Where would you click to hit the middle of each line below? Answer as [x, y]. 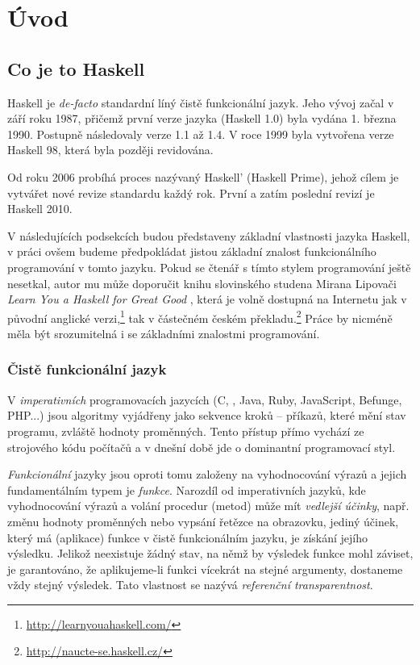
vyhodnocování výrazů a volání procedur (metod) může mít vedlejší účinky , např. [208, 506]
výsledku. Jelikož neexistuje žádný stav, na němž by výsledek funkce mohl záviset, [210, 553]
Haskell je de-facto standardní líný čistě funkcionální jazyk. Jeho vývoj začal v [201, 102]
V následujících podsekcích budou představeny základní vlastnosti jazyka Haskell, [209, 235]
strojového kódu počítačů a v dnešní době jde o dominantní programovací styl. [202, 447]
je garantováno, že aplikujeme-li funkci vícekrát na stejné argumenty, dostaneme [205, 569]
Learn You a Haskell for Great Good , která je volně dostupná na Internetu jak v [207, 299]
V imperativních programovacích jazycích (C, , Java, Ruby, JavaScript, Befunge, [205, 399]
